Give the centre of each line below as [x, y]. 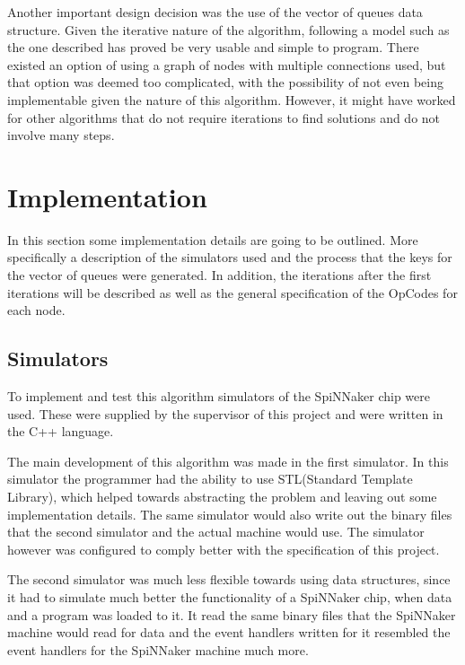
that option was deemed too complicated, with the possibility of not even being [225, 82]
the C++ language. [61, 431]
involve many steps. [61, 135]
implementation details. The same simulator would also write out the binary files [230, 514]
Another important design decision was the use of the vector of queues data [215, 12]
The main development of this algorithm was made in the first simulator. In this [228, 461]
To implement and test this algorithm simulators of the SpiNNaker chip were [219, 396]
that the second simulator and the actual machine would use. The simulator [216, 532]
